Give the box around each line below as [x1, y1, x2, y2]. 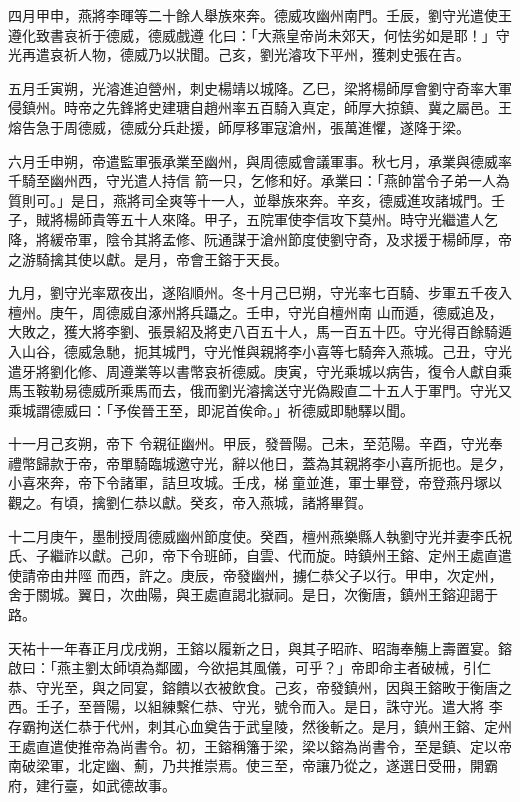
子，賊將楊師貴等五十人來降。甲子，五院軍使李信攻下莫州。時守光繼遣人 [8, 209, 484, 230]
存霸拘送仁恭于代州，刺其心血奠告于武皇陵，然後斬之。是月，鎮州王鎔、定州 [8, 716, 512, 736]
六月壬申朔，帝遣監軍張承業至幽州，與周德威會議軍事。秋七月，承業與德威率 [8, 150, 512, 171]
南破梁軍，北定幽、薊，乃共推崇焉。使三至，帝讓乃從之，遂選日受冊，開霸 [8, 755, 498, 776]
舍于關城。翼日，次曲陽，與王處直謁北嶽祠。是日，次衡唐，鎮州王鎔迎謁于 [8, 584, 498, 605]
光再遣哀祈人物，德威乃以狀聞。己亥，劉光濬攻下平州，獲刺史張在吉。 [8, 44, 470, 65]
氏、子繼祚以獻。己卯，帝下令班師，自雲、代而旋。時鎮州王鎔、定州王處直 [8, 545, 498, 566]
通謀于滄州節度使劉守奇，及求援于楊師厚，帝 [217, 228, 512, 249]
